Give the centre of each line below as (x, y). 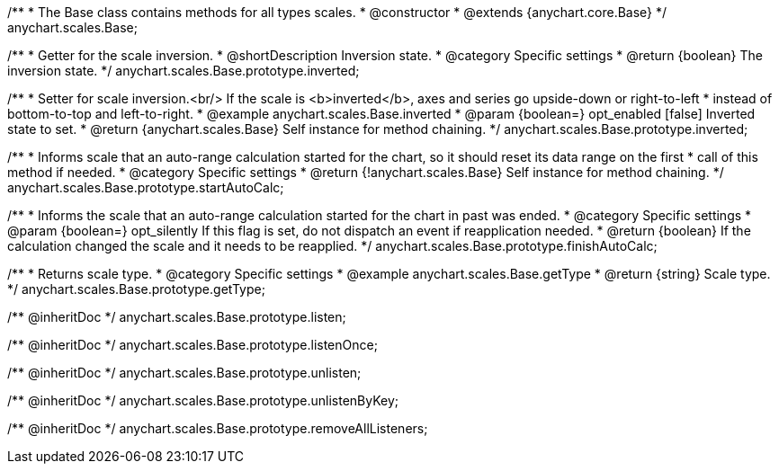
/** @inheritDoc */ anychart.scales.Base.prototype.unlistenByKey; (203, 400)
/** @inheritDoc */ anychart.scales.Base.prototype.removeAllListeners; (218, 428)
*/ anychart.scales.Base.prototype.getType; (136, 289)
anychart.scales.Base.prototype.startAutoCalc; (146, 187)
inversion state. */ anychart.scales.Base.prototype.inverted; (184, 71)
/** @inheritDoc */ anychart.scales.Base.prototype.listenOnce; (193, 345)
